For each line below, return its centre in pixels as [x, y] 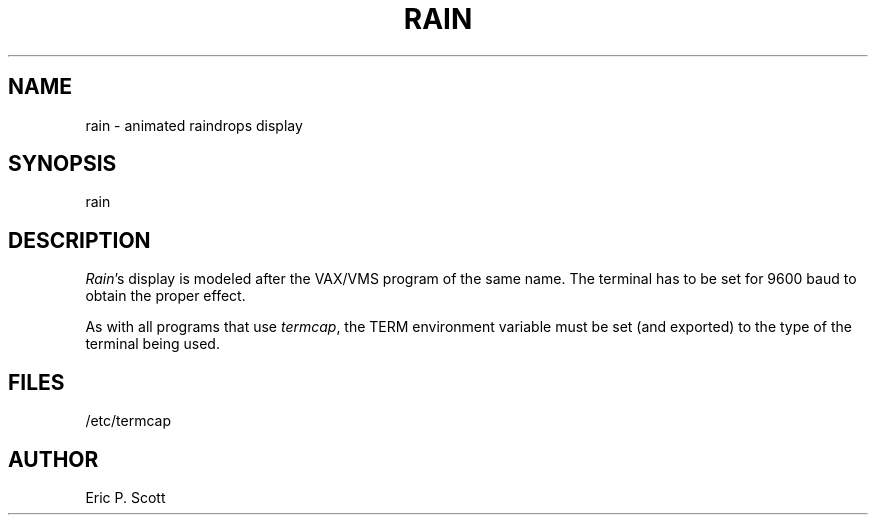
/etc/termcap [128, 421]
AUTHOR [53, 459]
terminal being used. [152, 344]
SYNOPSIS [62, 164]
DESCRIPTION [79, 240]
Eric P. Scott [125, 497]
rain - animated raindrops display [194, 125]
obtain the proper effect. [165, 296]
